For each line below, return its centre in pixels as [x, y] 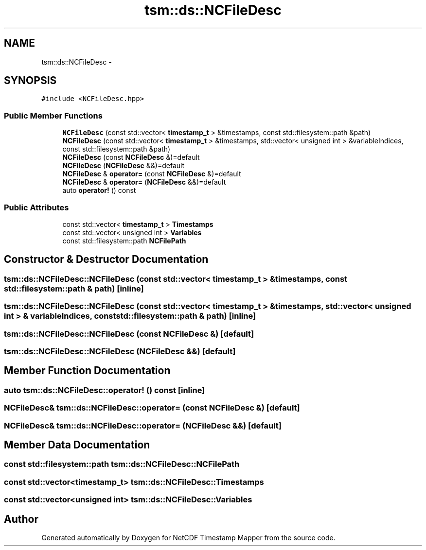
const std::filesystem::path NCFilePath [124, 241]
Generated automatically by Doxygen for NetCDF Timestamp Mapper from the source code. [188, 537]
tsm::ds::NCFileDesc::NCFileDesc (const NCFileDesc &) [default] [129, 334]
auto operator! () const [99, 190]
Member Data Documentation [77, 445]
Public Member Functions [53, 115]
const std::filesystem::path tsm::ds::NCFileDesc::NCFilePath [122, 464]
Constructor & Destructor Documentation [106, 259]
